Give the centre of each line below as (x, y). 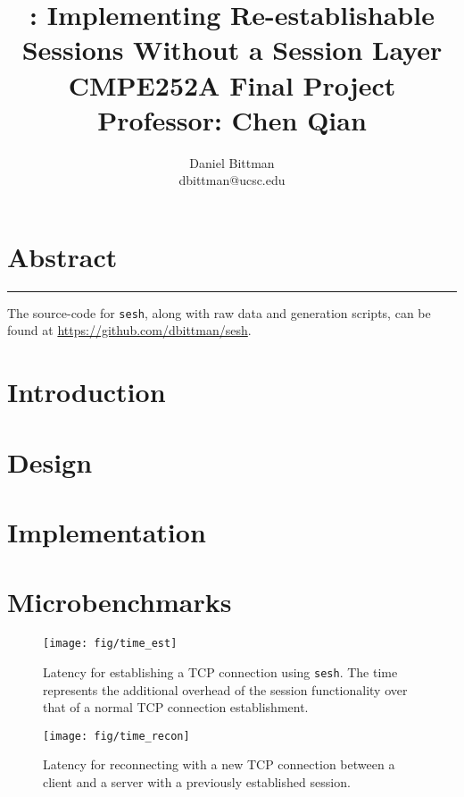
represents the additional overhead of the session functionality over (225, 689)
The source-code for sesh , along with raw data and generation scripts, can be (219, 312)
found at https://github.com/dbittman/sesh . (129, 330)
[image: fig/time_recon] (116, 736)
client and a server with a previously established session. (197, 782)
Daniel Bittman (232, 162)
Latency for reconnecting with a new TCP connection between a (219, 764)
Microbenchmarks (120, 602)
